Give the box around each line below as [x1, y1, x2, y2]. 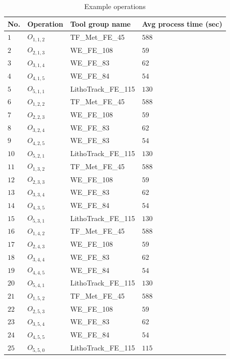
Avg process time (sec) [142, 18, 222, 29]
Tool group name [70, 18, 131, 29]
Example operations [84, 1, 146, 11]
